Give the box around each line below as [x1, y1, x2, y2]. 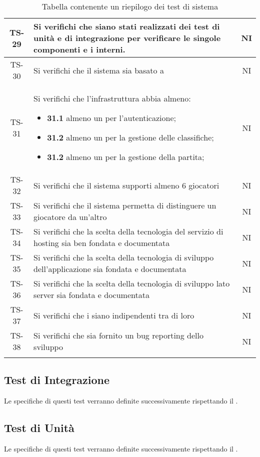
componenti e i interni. [33, 43, 125, 55]
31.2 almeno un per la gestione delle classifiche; [47, 131, 214, 143]
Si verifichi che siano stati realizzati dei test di [33, 20, 220, 32]
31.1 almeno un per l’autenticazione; [47, 112, 176, 123]
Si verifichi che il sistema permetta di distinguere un [33, 199, 216, 211]
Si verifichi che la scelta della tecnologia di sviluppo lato [33, 277, 230, 289]
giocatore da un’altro [33, 211, 107, 222]
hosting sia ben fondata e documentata [33, 237, 170, 248]
